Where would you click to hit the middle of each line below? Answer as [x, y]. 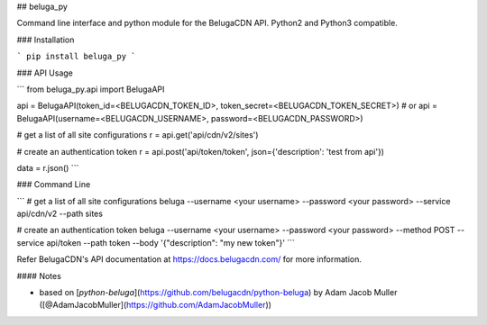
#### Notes [39, 275]
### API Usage [45, 73]
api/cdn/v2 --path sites [60, 214]
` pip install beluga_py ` [76, 57]
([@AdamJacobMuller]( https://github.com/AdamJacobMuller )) [156, 305]
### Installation [46, 40]
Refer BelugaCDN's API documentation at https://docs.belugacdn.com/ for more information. [189, 259]
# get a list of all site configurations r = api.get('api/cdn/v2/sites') [138, 135]
